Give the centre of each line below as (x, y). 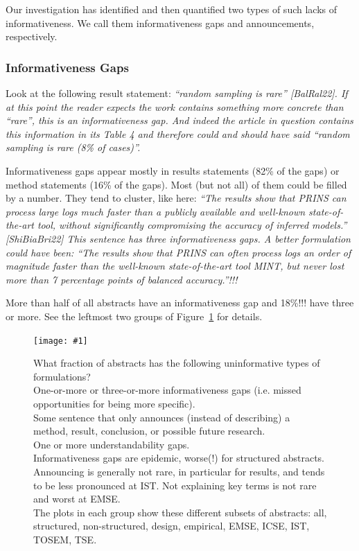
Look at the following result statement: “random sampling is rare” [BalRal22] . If (177, 93)
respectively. (32, 36)
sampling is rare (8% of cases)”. (73, 147)
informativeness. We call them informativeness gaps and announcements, (160, 23)
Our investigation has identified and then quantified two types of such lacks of (172, 9)
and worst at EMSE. (77, 499)
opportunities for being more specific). (114, 403)
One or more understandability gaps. (112, 444)
